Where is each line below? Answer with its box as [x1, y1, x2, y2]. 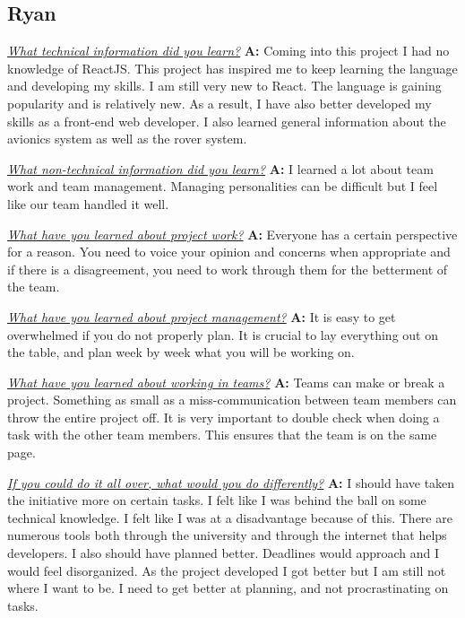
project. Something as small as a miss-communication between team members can [7, 390, 457, 409]
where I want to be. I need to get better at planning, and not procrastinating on [7, 579, 449, 597]
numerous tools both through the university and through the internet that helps [7, 526, 447, 544]
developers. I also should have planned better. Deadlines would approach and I [7, 544, 440, 562]
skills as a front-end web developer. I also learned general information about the [7, 111, 446, 130]
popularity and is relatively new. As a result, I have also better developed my [7, 93, 432, 112]
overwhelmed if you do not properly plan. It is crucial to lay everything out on [7, 325, 438, 344]
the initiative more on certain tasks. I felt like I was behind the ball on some [7, 491, 426, 509]
